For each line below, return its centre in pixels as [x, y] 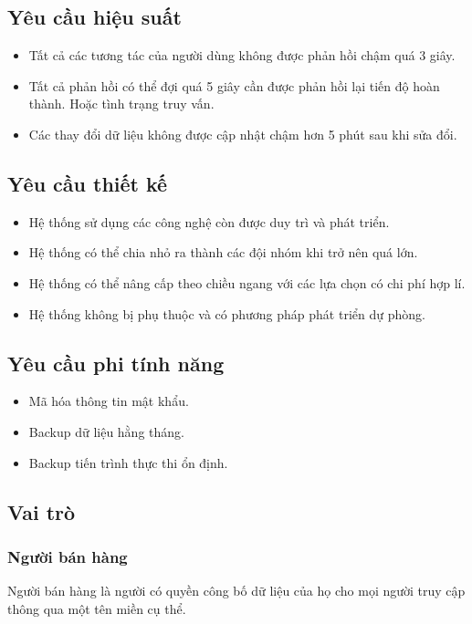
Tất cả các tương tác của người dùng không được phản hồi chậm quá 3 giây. [242, 55]
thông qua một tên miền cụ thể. [97, 608]
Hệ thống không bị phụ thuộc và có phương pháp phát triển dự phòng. [227, 313]
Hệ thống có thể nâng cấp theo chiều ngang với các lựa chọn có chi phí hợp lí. [247, 282]
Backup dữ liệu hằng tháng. [106, 431]
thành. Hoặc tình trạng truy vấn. [121, 104]
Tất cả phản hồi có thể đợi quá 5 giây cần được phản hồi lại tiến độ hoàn [234, 85]
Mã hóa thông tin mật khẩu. [109, 401]
